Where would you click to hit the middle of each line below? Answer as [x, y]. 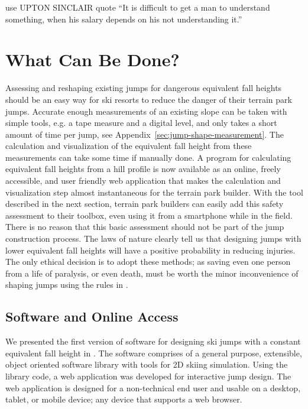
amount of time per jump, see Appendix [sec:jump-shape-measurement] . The [145, 134]
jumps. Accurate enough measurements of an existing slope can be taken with [146, 111]
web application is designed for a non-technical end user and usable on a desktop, [153, 387]
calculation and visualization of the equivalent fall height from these [129, 146]
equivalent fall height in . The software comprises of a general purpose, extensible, [154, 353]
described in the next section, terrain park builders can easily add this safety [145, 204]
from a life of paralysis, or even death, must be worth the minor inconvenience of [152, 273]
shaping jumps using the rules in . [67, 285]
